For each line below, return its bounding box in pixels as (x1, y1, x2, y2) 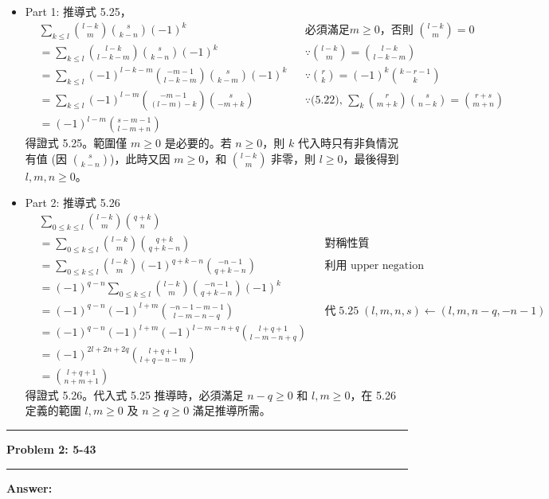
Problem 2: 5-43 (6, 441, 96, 458)
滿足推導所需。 (192, 402, 271, 419)
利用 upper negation (324, 260, 424, 272)
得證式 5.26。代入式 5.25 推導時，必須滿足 (25, 386, 244, 403)
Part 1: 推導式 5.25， (25, 3, 131, 19)
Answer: (6, 479, 53, 496)
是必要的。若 (164, 134, 232, 151)
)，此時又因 (110, 150, 171, 166)
